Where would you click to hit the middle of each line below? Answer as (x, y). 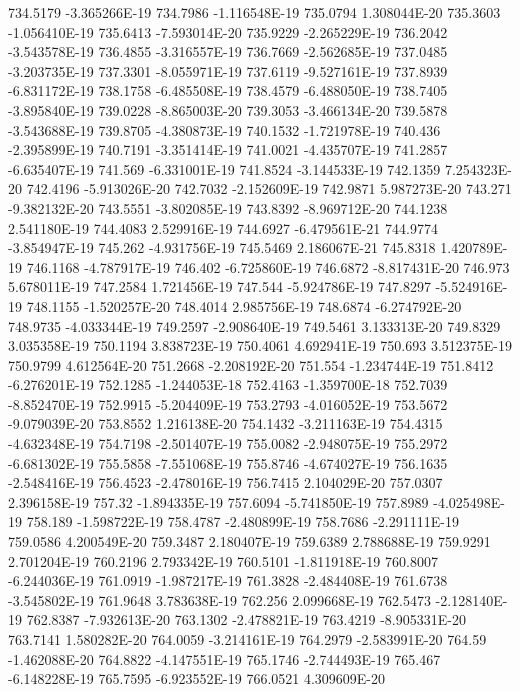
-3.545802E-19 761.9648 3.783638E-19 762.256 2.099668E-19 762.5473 (219, 599)
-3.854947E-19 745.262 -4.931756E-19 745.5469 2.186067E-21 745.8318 (222, 247)
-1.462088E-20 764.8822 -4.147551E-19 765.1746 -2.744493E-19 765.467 (224, 658)
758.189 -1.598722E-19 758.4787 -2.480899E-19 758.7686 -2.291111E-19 (242, 521)
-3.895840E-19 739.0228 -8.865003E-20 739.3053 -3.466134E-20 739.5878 (228, 109)
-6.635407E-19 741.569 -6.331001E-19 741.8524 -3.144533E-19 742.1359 (224, 168)
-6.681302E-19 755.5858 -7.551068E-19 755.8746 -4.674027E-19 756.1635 (228, 462)
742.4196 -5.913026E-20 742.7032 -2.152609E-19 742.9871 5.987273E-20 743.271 (269, 188)
